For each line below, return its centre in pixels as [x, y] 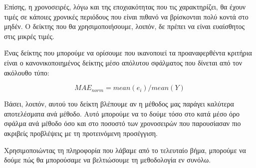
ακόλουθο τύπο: [27, 72]
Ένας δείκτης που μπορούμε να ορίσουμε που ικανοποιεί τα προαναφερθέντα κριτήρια [128, 53]
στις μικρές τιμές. [29, 36]
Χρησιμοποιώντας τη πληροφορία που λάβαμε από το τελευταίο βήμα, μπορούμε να [125, 150]
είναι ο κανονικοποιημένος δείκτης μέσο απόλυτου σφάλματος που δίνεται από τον [123, 62]
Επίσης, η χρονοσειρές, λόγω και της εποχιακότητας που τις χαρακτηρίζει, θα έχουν [125, 6]
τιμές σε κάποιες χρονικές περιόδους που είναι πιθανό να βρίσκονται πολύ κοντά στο [126, 16]
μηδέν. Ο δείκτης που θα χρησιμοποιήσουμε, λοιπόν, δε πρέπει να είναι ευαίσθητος [125, 26]
